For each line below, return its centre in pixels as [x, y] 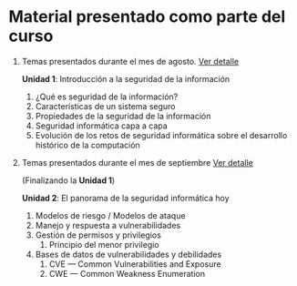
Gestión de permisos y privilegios [98, 235]
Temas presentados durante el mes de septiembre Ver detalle [138, 162]
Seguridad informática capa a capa [101, 126]
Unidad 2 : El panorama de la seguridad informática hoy [125, 198]
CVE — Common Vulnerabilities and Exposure [135, 264]
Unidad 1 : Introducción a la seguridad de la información [126, 78]
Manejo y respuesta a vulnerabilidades [108, 225]
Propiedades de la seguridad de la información [123, 116]
